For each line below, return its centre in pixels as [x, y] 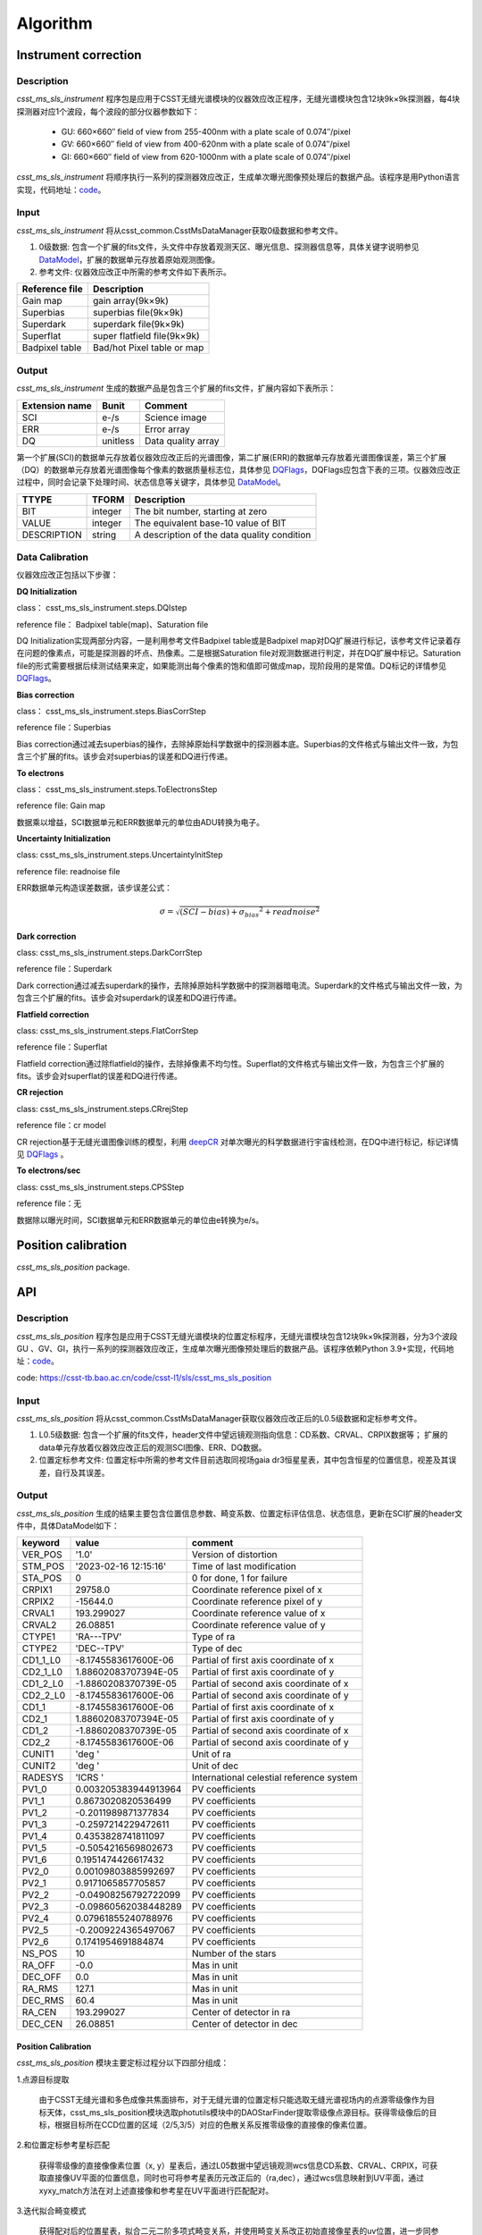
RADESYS [43, 1777]
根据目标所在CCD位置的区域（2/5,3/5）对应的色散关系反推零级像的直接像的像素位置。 [213, 2125]
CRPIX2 [38, 1602]
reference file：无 [49, 1203]
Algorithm [54, 23]
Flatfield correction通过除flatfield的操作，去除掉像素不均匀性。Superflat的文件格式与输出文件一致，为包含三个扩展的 [230, 1063]
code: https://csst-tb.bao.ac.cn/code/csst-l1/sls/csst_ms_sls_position [144, 1378]
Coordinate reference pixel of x [258, 1590]
